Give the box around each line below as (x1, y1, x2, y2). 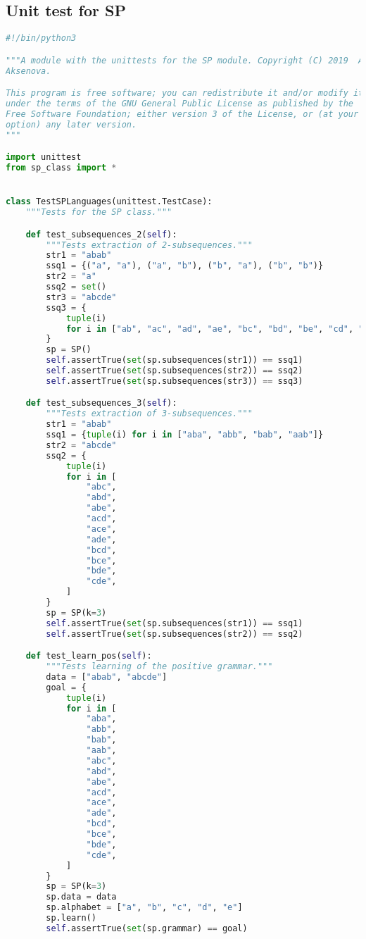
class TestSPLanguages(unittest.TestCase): (6, 197, 213, 207)
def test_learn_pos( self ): (25, 651, 152, 661)
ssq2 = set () (46, 282, 107, 292)
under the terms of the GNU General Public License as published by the (6, 99, 353, 109)
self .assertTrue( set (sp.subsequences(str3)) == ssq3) (46, 375, 303, 386)
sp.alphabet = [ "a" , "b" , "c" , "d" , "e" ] (46, 902, 243, 913)
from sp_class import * (6, 163, 117, 173)
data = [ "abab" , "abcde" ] (46, 671, 168, 682)
